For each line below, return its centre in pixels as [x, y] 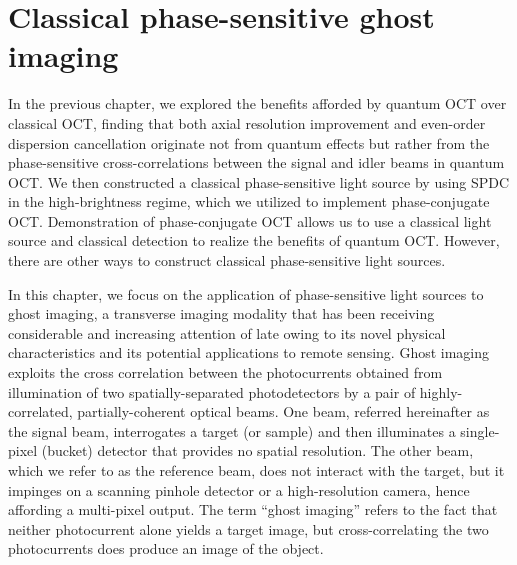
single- [480, 430]
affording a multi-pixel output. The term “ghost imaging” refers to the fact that [253, 509]
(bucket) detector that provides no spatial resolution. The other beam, [257, 450]
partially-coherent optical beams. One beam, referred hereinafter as [283, 411]
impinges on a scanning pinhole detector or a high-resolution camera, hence [239, 489]
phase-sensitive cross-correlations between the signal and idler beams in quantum [256, 162]
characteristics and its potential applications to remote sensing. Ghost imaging [249, 352]
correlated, [40, 411]
